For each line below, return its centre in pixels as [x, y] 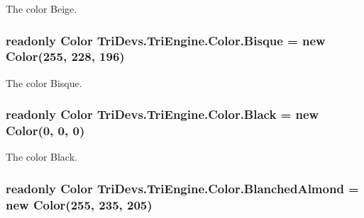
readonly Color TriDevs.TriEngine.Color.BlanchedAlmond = [182, 188]
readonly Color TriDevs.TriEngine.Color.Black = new [162, 114]
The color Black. [42, 157]
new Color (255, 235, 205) [79, 204]
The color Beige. [42, 8]
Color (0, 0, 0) [45, 131]
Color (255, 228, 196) [65, 56]
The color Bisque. [44, 82]
